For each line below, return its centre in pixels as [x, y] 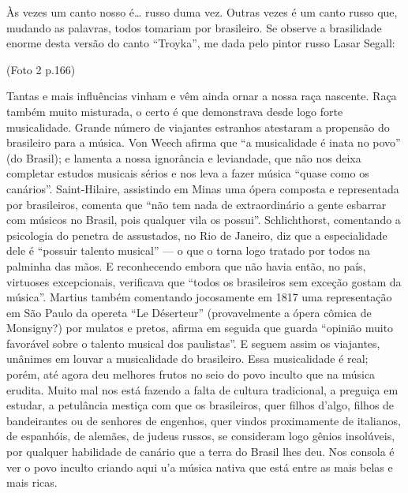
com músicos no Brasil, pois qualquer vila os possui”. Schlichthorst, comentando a [204, 220]
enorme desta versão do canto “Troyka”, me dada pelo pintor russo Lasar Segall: [201, 43]
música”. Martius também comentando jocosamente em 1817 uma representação [199, 297]
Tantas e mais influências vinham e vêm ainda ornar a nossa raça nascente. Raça [202, 96]
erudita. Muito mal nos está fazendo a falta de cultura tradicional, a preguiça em [202, 389]
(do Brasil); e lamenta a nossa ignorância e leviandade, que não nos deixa [184, 157]
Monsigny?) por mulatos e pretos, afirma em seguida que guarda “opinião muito [200, 328]
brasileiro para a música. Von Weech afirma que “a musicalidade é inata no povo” [204, 142]
